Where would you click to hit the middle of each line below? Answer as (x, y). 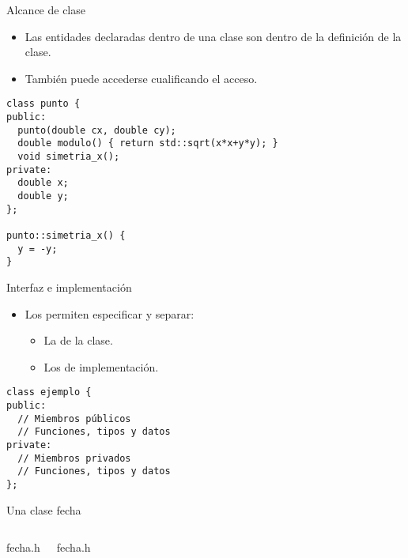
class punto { (43, 104)
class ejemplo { (49, 392)
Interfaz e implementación (69, 287)
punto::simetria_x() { (66, 235)
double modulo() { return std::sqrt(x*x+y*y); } (148, 143)
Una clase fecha (44, 509)
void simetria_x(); (69, 156)
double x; (43, 183)
